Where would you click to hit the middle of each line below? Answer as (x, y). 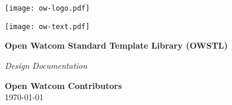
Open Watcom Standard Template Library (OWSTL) (116, 45)
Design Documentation (46, 65)
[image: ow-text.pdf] (47, 26)
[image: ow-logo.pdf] (47, 8)
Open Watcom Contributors (63, 85)
